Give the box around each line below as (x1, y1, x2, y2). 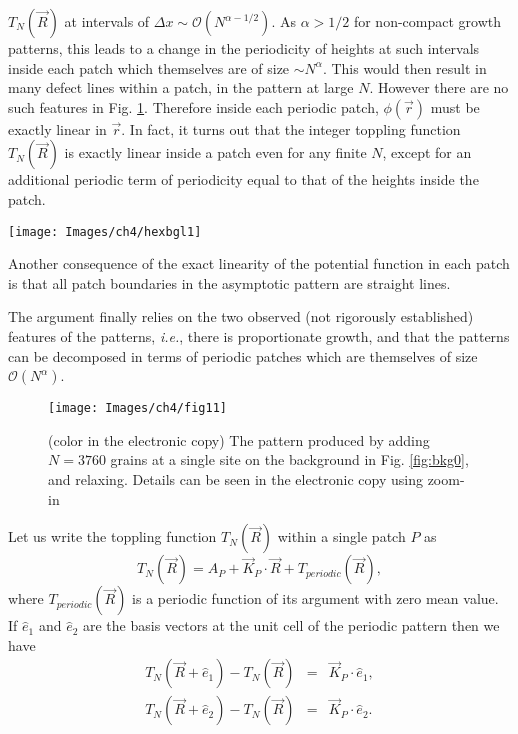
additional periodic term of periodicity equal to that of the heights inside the (8, 169, 479, 190)
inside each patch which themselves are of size (8, 57, 290, 78)
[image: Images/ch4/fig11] (48, 401, 227, 416)
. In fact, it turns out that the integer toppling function (121, 118, 461, 139)
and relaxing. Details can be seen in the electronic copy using (48, 469, 423, 490)
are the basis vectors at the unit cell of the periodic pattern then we (83, 615, 500, 636)
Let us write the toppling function (8, 526, 217, 547)
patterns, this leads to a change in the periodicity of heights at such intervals (8, 38, 480, 58)
